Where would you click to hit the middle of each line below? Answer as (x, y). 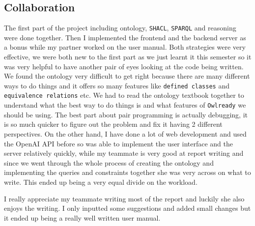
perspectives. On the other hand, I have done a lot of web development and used (125, 133)
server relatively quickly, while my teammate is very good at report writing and (124, 153)
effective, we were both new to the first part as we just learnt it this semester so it (128, 57)
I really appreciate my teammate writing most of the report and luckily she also (124, 198)
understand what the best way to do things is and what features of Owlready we (125, 105)
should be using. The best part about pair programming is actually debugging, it (126, 114)
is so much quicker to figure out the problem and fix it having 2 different (113, 124)
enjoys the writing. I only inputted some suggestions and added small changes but (127, 208)
